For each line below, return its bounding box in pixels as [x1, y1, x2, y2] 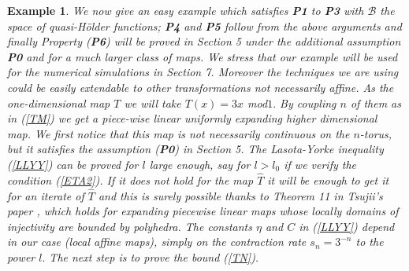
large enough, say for [149, 156, 251, 172]
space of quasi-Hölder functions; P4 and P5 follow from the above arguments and [7, 17, 402, 34]
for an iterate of [7, 187, 84, 203]
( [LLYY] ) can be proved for [7, 156, 139, 172]
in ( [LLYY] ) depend [299, 218, 395, 234]
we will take [124, 94, 181, 111]
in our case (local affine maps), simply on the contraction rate [7, 233, 307, 250]
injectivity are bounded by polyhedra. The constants [7, 218, 252, 234]
